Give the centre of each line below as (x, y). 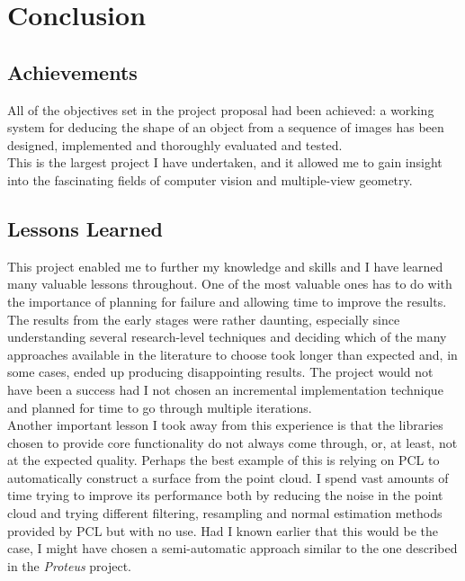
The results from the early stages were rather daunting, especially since (204, 319)
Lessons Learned (85, 228)
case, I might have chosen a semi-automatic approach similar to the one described (232, 548)
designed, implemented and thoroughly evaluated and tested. (175, 144)
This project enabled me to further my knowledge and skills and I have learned (225, 266)
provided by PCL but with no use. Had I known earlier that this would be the (223, 530)
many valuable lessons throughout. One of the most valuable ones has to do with (230, 284)
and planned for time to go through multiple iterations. (160, 407)
